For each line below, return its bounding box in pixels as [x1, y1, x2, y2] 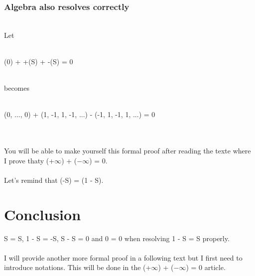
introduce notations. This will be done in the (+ [4, 262, 151, 273]
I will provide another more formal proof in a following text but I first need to [4, 252, 243, 263]
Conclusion [4, 204, 81, 224]
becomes [4, 83, 30, 93]
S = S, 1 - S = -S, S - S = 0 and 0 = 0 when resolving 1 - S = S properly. [4, 233, 230, 243]
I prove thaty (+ [4, 155, 55, 165]
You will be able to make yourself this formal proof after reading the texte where [4, 145, 251, 156]
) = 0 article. [186, 262, 226, 273]
